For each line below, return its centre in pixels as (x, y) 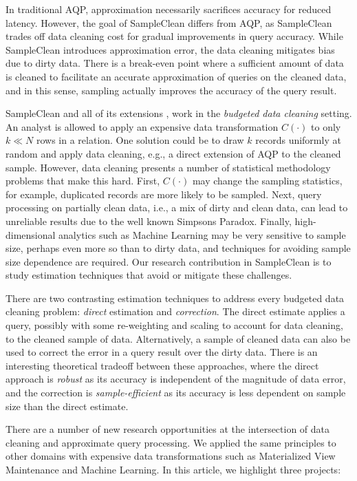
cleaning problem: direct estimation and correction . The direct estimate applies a (175, 311)
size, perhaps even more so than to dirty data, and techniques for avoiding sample (178, 248)
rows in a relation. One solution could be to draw (140, 140)
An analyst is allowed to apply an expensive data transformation (142, 126)
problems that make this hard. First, (83, 181)
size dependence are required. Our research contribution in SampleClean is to (169, 261)
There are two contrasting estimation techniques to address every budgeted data (175, 298)
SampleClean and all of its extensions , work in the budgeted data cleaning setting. (179, 113)
